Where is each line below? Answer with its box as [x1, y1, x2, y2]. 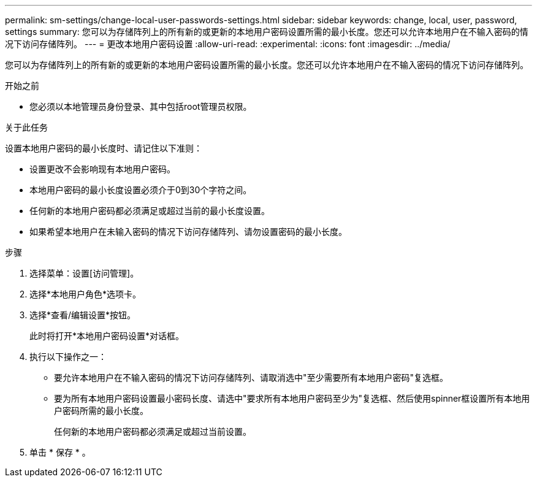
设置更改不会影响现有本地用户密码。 [29, 164, 175, 174]
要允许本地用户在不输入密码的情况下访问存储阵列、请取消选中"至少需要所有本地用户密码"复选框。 [54, 372, 449, 383]
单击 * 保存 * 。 [29, 447, 91, 457]
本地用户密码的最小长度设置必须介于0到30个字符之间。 [29, 185, 252, 195]
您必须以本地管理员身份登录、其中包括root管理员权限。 [29, 101, 252, 112]
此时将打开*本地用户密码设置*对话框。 [29, 331, 185, 341]
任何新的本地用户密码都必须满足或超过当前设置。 [54, 426, 251, 437]
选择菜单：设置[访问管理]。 [29, 268, 139, 278]
